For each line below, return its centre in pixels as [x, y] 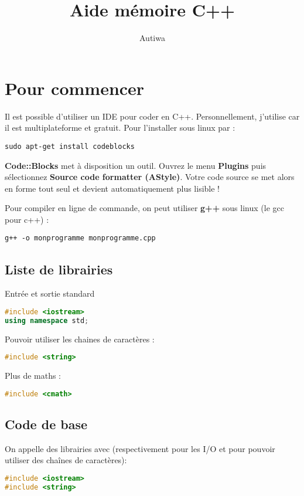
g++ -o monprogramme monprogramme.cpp [80, 238]
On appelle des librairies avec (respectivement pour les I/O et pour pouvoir [140, 448]
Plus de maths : [33, 376]
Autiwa [152, 38]
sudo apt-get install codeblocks [70, 146]
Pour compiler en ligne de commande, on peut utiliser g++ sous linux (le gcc [144, 208]
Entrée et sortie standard [50, 293]
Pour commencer [75, 88]
